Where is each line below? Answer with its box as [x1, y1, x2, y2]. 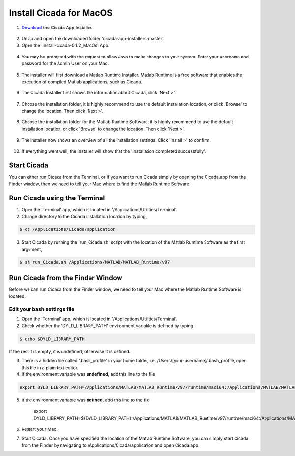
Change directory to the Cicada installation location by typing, [21, 214, 147, 220]
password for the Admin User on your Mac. [21, 60, 109, 66]
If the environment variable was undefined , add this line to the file [21, 371, 155, 377]
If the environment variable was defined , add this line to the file [21, 397, 150, 403]
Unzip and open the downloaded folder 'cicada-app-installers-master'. [21, 35, 165, 41]
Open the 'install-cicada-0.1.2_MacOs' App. [21, 42, 110, 49]
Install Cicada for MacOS [9, 7, 113, 18]
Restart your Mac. [21, 427, 58, 432]
